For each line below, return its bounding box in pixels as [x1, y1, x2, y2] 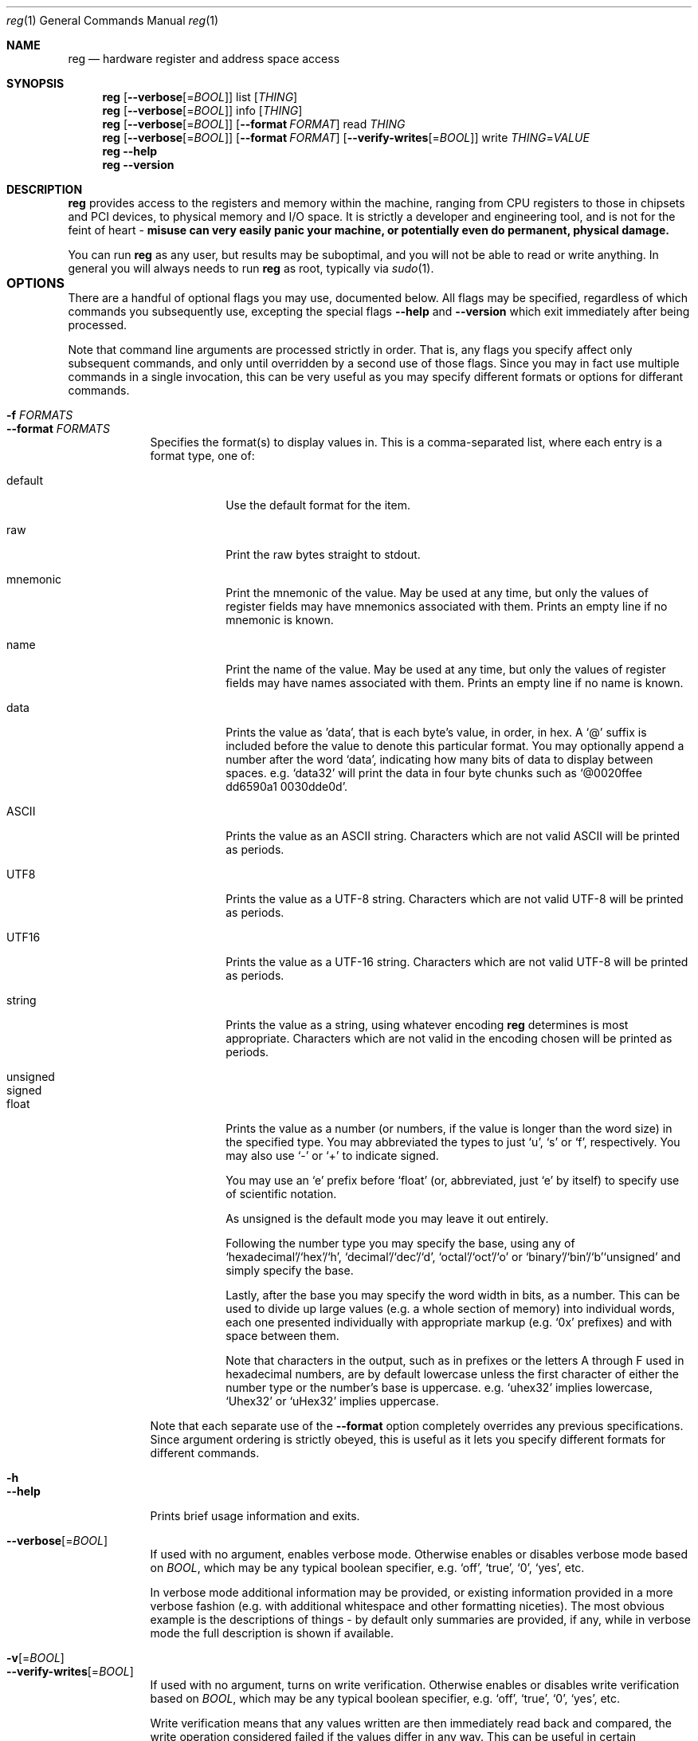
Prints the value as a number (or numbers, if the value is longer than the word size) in [225, 1122, 673, 1135]
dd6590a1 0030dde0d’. [225, 780, 347, 793]
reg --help [102, 144, 158, 158]
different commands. [150, 1446, 260, 1460]
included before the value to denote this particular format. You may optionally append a [225, 739, 684, 753]
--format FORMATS [6, 422, 110, 435]
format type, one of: [150, 449, 255, 462]
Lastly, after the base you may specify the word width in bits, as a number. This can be [225, 1288, 680, 1302]
